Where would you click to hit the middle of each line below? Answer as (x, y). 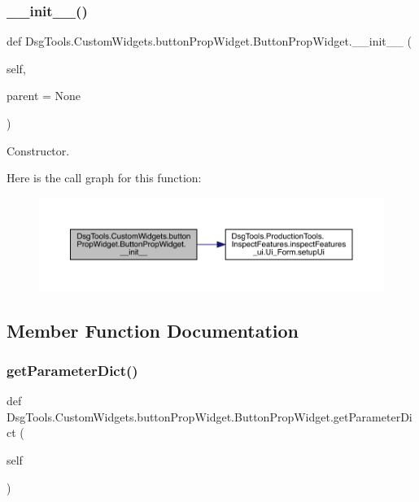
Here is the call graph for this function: (104, 178)
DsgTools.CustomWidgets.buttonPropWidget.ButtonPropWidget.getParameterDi (209, 416)
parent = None (44, 96)
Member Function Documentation (153, 330)
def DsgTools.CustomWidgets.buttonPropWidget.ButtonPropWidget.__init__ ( (209, 41)
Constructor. (38, 150)
